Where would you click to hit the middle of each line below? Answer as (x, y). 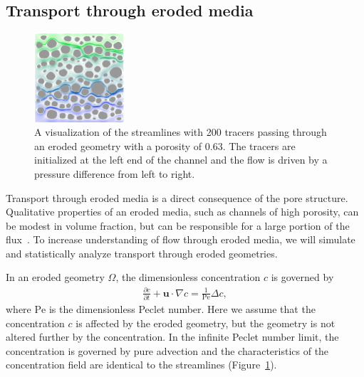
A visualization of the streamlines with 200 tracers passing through (181, 132)
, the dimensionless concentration (188, 277)
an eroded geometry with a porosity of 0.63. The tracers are (165, 145)
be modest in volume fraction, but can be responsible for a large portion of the (178, 225)
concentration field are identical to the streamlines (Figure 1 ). (141, 365)
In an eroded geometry (55, 277)
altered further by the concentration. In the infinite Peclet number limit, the (172, 337)
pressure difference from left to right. (115, 173)
